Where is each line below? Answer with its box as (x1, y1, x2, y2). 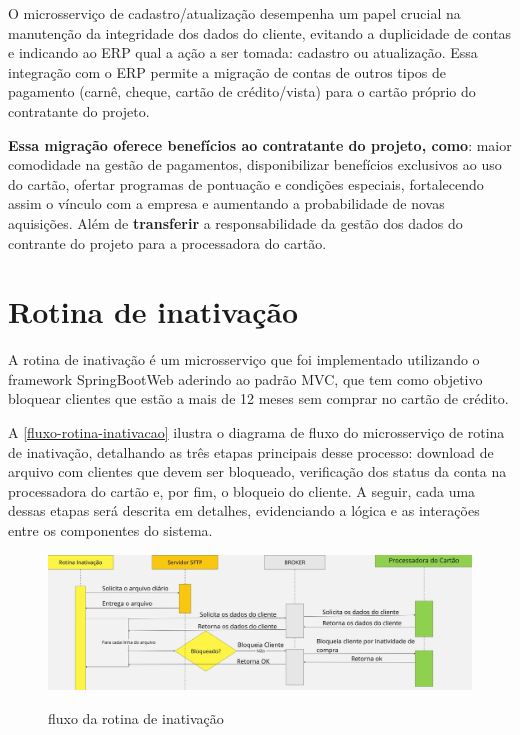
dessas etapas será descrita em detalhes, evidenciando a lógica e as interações (8, 500, 480, 521)
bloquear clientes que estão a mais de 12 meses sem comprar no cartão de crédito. (8, 388, 509, 409)
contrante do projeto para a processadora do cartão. (8, 232, 327, 253)
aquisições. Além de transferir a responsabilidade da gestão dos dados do (8, 212, 463, 233)
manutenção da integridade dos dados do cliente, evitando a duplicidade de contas (8, 22, 512, 43)
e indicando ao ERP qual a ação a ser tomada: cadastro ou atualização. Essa (8, 42, 478, 63)
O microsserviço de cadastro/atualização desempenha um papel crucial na (8, 3, 461, 23)
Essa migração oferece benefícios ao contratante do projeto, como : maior (8, 134, 512, 155)
